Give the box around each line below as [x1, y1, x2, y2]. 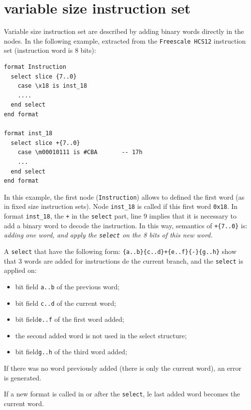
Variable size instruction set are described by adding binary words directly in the [4, 26, 244, 36]
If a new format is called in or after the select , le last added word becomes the [4, 389, 240, 399]
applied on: [4, 265, 37, 275]
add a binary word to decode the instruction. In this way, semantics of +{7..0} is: [4, 220, 248, 230]
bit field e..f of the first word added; [15, 314, 124, 324]
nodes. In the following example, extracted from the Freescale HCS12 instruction [4, 35, 246, 46]
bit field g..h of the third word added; [15, 347, 127, 357]
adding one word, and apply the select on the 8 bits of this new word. [4, 230, 213, 240]
